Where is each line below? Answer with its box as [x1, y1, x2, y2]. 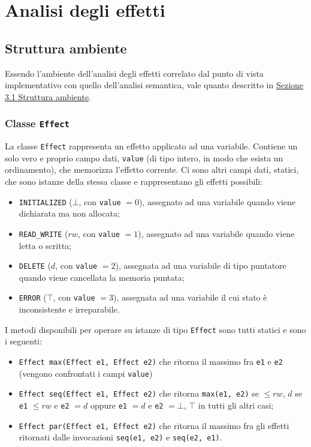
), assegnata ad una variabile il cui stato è [113, 291, 267, 304]
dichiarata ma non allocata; [19, 207, 120, 220]
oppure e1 [90, 398, 128, 411]
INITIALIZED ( [19, 195, 73, 208]
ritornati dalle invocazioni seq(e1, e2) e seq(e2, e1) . [19, 431, 222, 443]
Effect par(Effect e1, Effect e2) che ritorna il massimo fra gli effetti [19, 419, 289, 431]
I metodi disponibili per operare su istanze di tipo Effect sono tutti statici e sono [5, 323, 306, 335]
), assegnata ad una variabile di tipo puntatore [115, 259, 286, 272]
